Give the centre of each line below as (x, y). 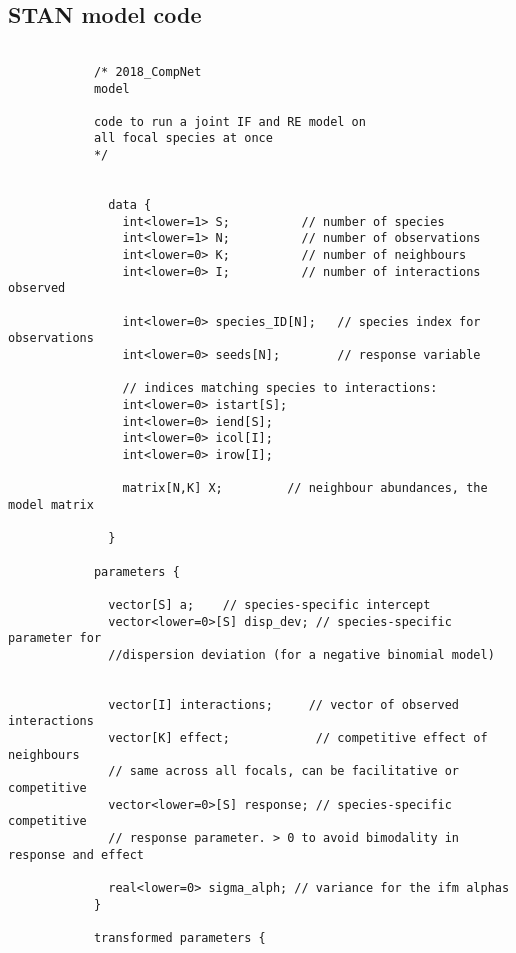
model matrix (51, 504)
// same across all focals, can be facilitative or (284, 771)
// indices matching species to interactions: (280, 388)
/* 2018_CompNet (147, 71)
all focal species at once (183, 138)
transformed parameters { (179, 937)
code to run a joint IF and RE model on (229, 121)
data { (130, 205)
